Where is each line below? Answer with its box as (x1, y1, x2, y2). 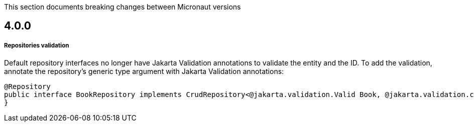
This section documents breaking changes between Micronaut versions (4, 2, 241, 11)
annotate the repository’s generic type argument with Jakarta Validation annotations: (4, 67, 284, 76)
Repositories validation (4, 41, 69, 49)
